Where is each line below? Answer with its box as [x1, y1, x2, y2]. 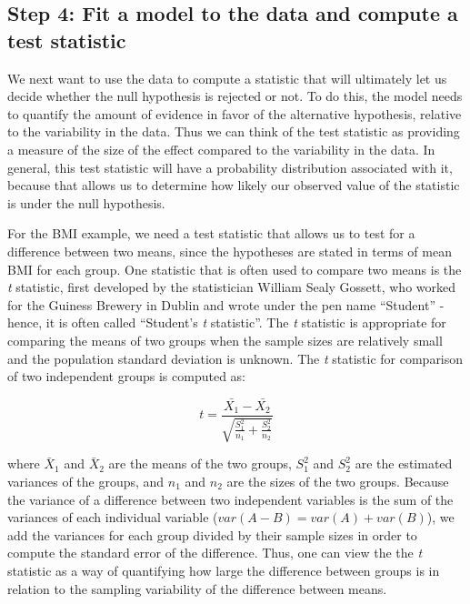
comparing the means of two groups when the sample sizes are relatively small [7, 330, 443, 349]
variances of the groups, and [7, 471, 165, 490]
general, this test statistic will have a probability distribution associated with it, [7, 157, 453, 176]
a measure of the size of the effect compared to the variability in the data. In [7, 139, 435, 158]
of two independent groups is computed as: [7, 367, 245, 386]
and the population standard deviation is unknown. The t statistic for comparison [7, 348, 464, 367]
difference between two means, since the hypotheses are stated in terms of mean [7, 241, 452, 260]
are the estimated [355, 454, 453, 473]
